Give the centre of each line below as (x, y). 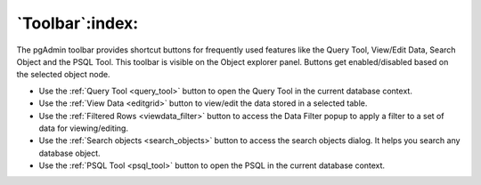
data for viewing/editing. (84, 128)
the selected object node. (63, 75)
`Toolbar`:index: (77, 23)
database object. (70, 153)
